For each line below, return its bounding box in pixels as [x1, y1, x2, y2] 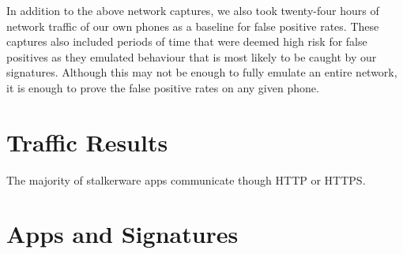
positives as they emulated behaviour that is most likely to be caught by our [6, 48, 377, 65]
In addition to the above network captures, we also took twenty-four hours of [6, 2, 379, 18]
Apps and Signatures [6, 218, 239, 250]
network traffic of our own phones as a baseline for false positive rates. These [6, 17, 379, 34]
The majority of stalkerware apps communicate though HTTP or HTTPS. [6, 171, 366, 188]
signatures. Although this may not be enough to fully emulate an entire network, [6, 64, 397, 80]
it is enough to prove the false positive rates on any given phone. [6, 79, 319, 95]
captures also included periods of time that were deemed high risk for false [6, 33, 367, 50]
